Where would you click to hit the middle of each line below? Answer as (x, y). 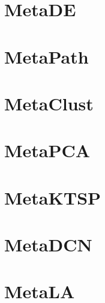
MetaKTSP (53, 197)
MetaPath (46, 56)
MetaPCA (47, 150)
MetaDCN (48, 244)
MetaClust (49, 103)
